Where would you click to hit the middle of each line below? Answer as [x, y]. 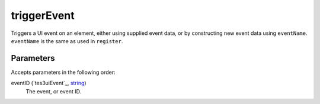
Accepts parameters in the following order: [63, 72]
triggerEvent [43, 15]
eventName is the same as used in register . [67, 41]
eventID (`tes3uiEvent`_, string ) [49, 83]
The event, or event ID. [54, 91]
